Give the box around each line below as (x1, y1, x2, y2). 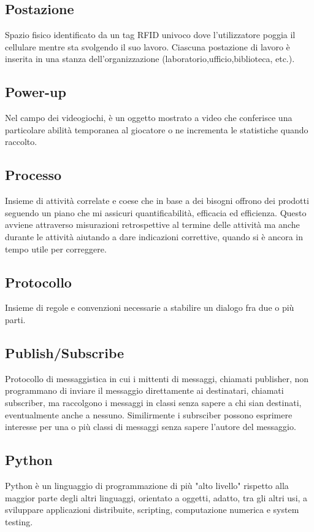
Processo (5, 165, 62, 184)
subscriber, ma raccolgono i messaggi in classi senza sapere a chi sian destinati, (5, 396, 302, 409)
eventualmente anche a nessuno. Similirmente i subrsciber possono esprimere (5, 408, 293, 421)
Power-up (5, 82, 66, 101)
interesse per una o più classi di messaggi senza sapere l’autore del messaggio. (5, 420, 296, 433)
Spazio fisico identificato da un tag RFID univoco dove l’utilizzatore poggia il (5, 28, 296, 41)
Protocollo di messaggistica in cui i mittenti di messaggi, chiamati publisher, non (5, 372, 309, 385)
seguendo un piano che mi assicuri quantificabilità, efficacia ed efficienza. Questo (5, 206, 307, 219)
